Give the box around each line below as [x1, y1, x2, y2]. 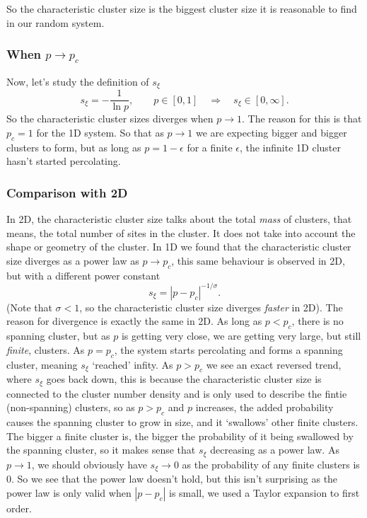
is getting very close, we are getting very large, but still [121, 328, 361, 343]
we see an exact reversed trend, [206, 357, 342, 372]
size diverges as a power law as [6, 253, 139, 267]
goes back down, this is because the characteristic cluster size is [46, 372, 322, 386]
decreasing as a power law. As [210, 442, 339, 457]
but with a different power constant [6, 267, 161, 282]
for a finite [187, 139, 233, 154]
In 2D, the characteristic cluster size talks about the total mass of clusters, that [6, 212, 352, 226]
